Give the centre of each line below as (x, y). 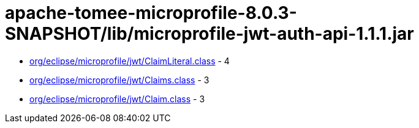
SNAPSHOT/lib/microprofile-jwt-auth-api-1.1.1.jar (209, 34)
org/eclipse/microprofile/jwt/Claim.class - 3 (117, 99)
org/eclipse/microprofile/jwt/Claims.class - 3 (119, 80)
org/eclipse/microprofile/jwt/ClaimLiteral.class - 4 (130, 61)
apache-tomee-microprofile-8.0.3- (151, 13)
